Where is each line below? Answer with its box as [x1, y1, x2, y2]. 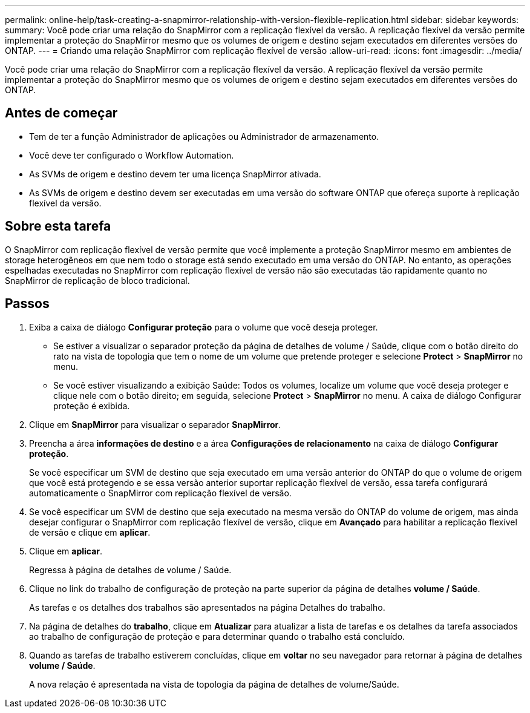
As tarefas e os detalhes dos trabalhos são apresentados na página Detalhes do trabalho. [29, 602, 385, 613]
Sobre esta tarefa [5, 218, 111, 234]
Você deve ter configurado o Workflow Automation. [29, 149, 234, 160]
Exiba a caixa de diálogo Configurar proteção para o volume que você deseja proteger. [29, 321, 378, 332]
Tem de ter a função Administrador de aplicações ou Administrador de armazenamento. [29, 131, 379, 142]
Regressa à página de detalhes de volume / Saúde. [29, 564, 232, 575]
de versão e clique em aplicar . [29, 527, 151, 537]
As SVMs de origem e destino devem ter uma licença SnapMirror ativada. [29, 168, 321, 179]
